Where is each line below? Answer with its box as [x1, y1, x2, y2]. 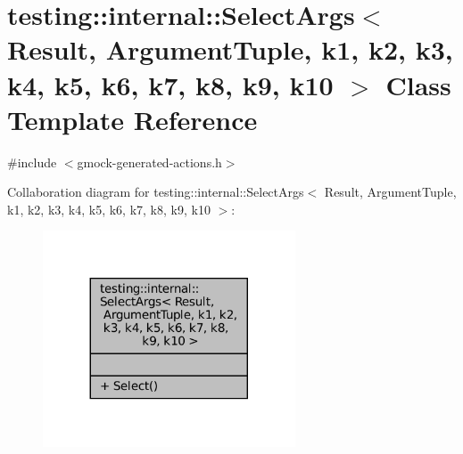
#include [7, 152, 57, 171]
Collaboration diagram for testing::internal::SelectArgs [7, 182, 304, 201]
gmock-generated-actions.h [77, 152, 222, 171]
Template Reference [7, 101, 258, 137]
